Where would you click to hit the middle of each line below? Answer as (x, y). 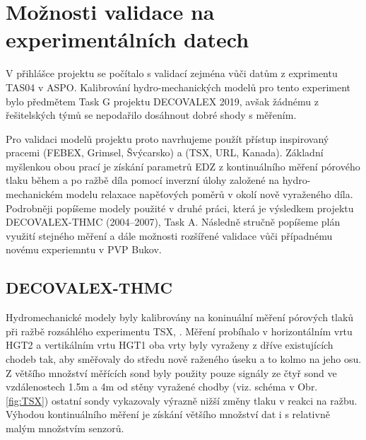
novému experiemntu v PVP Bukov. (84, 249)
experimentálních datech (128, 39)
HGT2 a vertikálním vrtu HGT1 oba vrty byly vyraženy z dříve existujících (170, 345)
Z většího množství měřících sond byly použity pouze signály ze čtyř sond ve (171, 372)
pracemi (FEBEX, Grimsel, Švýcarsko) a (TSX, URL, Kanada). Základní (165, 152)
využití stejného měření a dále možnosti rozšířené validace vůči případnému (169, 235)
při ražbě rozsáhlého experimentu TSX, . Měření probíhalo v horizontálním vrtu (179, 331)
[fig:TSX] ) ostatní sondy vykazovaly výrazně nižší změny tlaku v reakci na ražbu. (182, 400)
